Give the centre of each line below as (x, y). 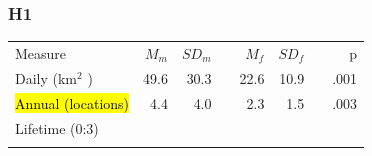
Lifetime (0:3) (57, 127)
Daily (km (46, 77)
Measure (41, 52)
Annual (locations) (72, 102)
